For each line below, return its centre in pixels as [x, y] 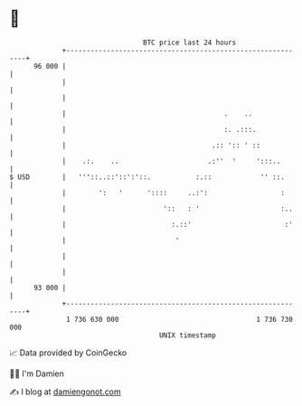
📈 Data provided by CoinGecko [68, 353]
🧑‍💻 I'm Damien [37, 373]
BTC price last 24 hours [190, 42]
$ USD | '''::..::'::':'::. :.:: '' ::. [147, 177]
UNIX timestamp [188, 335]
